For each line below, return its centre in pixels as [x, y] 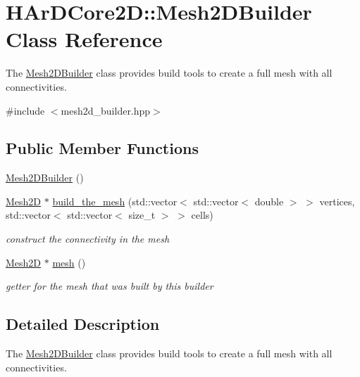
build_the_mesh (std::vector [115, 201]
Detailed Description [83, 324]
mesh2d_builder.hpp [106, 110]
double [269, 201]
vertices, [337, 201]
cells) [202, 215]
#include [25, 110]
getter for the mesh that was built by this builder [110, 286]
